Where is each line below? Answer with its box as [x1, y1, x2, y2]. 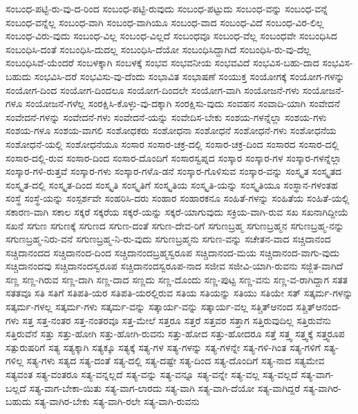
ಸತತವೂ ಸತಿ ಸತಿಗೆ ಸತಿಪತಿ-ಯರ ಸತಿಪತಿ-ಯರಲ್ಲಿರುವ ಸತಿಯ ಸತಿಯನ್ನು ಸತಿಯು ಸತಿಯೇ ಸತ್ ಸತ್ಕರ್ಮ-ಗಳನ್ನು [6, 285, 353, 300]
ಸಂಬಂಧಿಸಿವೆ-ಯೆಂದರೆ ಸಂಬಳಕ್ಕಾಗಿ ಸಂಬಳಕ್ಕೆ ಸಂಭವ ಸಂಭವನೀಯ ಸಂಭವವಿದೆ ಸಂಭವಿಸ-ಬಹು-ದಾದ [6, 55, 319, 70]
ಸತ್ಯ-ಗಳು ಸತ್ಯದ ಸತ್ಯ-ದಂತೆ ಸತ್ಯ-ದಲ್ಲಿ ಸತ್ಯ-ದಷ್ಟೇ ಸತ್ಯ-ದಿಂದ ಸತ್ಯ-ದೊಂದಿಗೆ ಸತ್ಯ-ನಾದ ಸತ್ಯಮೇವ [26, 353, 325, 368]
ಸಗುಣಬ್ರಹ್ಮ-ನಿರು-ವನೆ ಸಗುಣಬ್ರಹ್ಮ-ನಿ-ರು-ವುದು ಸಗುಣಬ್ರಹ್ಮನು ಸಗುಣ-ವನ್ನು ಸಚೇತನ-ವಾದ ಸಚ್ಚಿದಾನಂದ [6, 232, 331, 246]
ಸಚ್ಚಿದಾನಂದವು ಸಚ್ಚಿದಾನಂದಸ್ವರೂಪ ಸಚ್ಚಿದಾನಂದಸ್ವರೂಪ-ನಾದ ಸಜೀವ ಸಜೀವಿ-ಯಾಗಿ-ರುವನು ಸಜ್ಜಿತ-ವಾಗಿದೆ [6, 258, 343, 273]
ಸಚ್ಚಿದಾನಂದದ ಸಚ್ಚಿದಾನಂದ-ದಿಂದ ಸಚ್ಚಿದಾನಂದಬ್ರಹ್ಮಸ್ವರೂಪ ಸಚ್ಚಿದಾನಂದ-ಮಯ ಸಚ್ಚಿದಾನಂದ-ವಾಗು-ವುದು [6, 245, 339, 259]
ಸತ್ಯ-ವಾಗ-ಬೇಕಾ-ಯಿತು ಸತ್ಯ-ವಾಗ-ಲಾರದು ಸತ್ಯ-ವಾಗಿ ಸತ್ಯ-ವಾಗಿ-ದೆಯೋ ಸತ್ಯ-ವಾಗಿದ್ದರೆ [29, 380, 301, 395]
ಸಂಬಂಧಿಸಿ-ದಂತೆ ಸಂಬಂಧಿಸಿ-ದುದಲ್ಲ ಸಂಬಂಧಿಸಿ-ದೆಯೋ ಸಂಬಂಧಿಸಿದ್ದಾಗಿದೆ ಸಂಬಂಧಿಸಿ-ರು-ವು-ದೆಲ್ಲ [6, 41, 311, 56]
